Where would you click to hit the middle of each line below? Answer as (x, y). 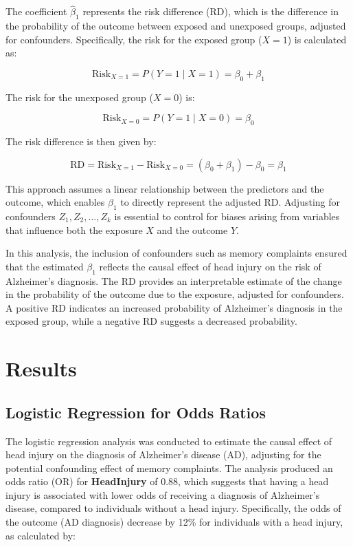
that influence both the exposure (74, 229)
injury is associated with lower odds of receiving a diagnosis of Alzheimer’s (163, 494)
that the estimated (45, 266)
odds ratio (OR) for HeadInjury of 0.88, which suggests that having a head (167, 481)
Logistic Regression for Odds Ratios (136, 412)
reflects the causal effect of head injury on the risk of (210, 266)
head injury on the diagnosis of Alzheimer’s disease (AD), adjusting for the (163, 454)
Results (41, 368)
